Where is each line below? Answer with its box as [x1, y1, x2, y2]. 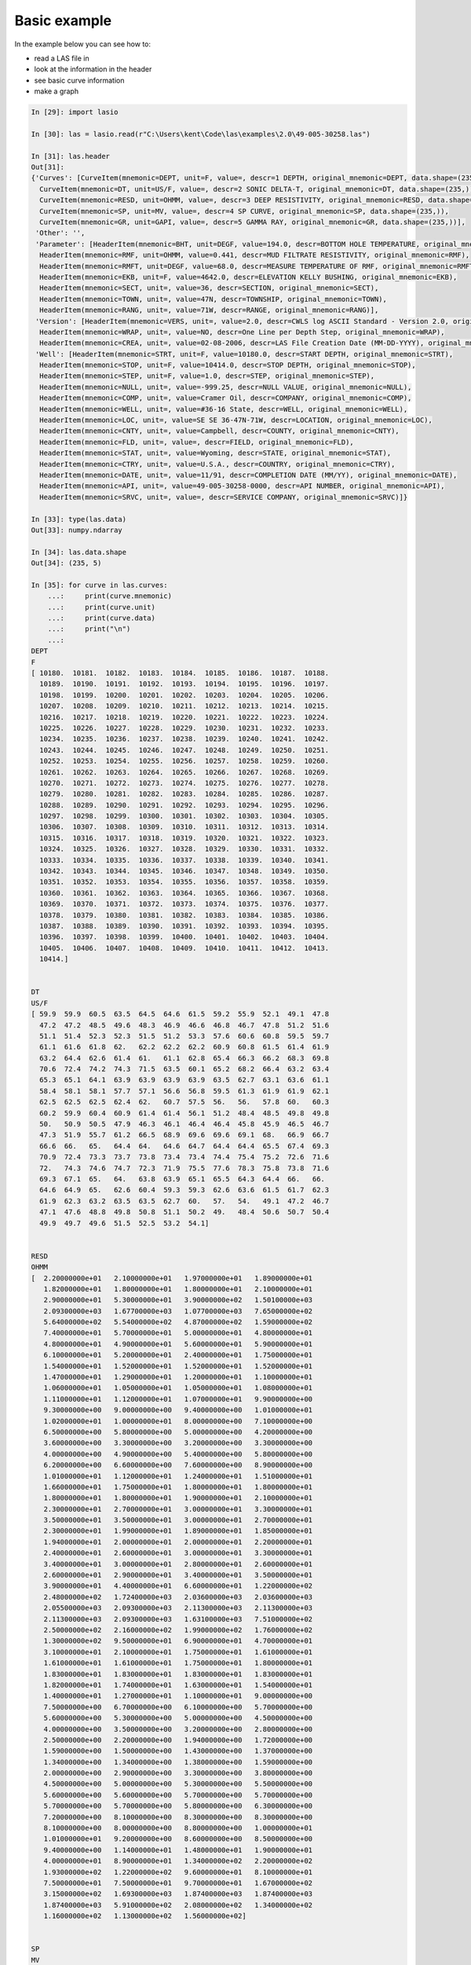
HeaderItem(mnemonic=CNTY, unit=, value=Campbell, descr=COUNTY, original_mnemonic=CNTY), [39, 427, 400, 435]
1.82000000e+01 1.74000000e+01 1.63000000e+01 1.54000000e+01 [43, 1680, 313, 1689]
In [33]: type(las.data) [31, 515, 127, 523]
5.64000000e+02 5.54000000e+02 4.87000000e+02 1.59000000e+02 [43, 1317, 313, 1327]
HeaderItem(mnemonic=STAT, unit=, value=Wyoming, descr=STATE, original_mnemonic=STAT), [39, 449, 392, 457]
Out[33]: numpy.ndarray [31, 525, 123, 534]
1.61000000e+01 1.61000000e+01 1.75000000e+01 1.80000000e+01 [43, 1658, 313, 1668]
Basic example [14, 12, 112, 29]
